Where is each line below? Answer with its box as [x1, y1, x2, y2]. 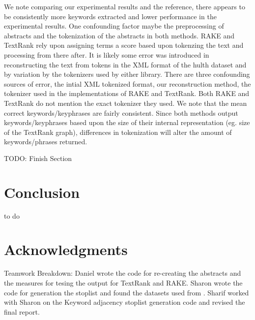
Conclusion [4, 182, 80, 202]
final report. [4, 306, 40, 317]
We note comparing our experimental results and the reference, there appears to [4, 1, 245, 11]
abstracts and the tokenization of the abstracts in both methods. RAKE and [4, 30, 235, 40]
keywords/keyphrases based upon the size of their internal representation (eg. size [4, 117, 250, 128]
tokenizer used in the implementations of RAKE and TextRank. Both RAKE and [4, 88, 250, 98]
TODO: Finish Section [4, 153, 72, 163]
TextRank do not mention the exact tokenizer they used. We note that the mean [4, 97, 247, 108]
